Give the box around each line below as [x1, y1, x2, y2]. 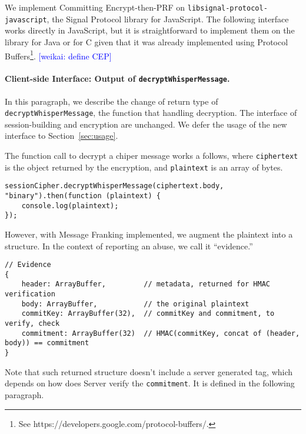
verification [5, 290, 55, 299]
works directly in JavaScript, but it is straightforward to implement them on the [5, 24, 295, 36]
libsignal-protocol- [187, 4, 268, 12]
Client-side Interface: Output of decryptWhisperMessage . [5, 72, 230, 85]
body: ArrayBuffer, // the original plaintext [21, 299, 250, 308]
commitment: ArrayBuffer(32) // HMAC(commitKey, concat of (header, [21, 329, 300, 338]
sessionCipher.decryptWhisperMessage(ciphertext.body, [5, 182, 224, 191]
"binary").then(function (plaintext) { [5, 192, 161, 201]
